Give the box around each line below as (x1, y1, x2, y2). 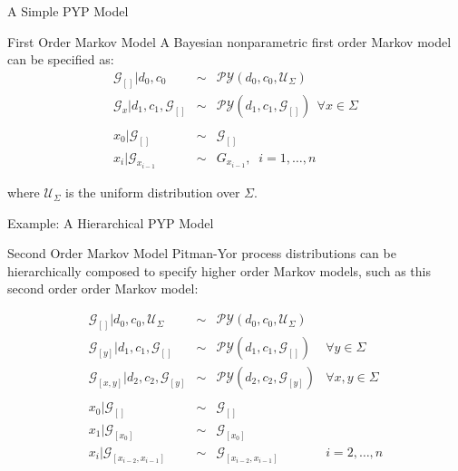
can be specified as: (7, 50, 114, 69)
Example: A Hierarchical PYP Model (7, 213, 214, 232)
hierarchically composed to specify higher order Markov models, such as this (7, 261, 431, 280)
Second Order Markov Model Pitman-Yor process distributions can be (7, 244, 396, 263)
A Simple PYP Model (7, 2, 129, 20)
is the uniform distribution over (65, 183, 240, 202)
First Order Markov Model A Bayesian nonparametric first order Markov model (7, 32, 452, 51)
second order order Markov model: (7, 279, 199, 298)
